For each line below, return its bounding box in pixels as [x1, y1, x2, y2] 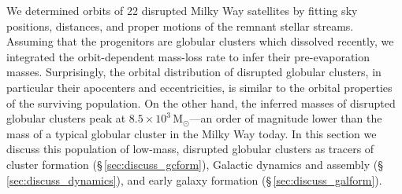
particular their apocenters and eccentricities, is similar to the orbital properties [6, 79, 393, 95]
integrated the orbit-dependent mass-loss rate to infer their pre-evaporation [6, 48, 370, 64]
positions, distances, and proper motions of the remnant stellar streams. [6, 17, 354, 34]
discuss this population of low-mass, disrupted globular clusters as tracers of [6, 141, 374, 157]
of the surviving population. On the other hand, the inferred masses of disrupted [6, 94, 396, 111]
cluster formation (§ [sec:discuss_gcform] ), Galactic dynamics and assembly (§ [6, 156, 383, 172]
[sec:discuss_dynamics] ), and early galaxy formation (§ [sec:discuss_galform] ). [6, 171, 382, 188]
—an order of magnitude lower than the [189, 110, 382, 126]
